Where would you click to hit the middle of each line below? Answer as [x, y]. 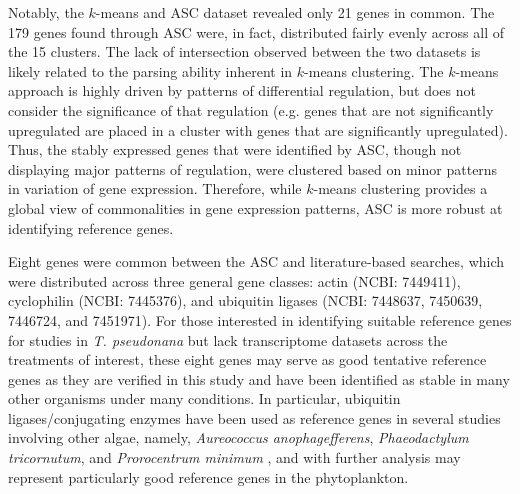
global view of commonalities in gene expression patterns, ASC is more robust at [255, 207]
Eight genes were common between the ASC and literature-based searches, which [256, 261]
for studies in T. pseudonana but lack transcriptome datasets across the [228, 339]
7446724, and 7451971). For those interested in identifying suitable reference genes [260, 319]
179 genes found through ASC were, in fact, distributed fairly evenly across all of [256, 31]
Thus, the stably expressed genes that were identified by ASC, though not [235, 149]
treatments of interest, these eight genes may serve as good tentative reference [247, 359]
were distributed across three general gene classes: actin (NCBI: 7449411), [234, 280]
